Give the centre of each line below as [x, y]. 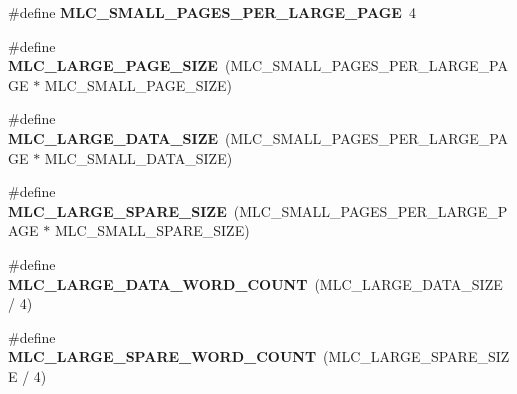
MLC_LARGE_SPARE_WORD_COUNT [162, 356]
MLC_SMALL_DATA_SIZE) [138, 157]
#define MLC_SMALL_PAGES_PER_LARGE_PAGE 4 [212, 12]
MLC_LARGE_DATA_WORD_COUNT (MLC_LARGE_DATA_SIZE [255, 283]
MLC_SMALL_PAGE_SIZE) [138, 84]
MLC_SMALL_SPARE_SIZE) [152, 230]
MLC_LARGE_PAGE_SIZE [113, 65]
